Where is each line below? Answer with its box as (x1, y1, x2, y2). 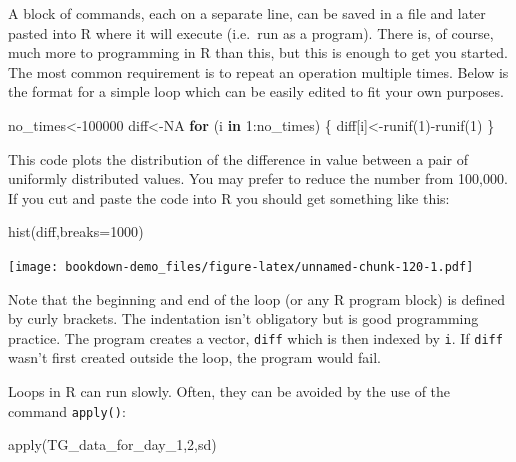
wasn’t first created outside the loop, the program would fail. (8, 347, 381, 368)
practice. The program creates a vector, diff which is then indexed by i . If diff (8, 327, 503, 348)
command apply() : (8, 400, 126, 421)
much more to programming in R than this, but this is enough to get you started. (8, 42, 508, 63)
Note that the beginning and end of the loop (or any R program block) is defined (8, 288, 506, 309)
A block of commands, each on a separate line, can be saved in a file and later (8, 3, 486, 23)
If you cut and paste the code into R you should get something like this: (8, 187, 450, 208)
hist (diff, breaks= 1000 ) (8, 221, 144, 242)
